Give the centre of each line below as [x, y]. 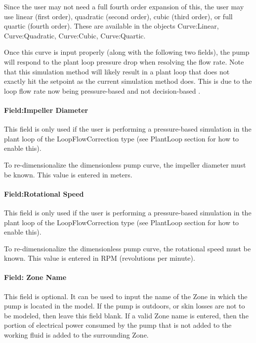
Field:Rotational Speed [44, 193]
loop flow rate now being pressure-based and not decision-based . [102, 90]
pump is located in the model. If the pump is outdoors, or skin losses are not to [125, 306]
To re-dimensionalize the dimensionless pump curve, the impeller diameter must [125, 164]
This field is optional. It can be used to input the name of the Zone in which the [126, 296]
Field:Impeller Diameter [46, 110]
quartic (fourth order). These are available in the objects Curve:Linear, [111, 26]
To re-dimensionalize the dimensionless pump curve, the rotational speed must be [128, 248]
